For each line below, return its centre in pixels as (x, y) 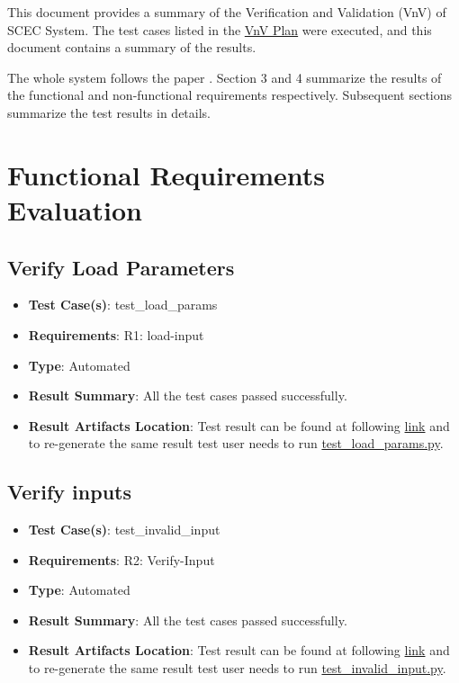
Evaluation (75, 209)
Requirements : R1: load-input (116, 334)
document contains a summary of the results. (132, 47)
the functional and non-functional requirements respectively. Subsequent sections (230, 95)
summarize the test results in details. (109, 112)
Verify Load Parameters (121, 267)
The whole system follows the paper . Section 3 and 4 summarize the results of (225, 77)
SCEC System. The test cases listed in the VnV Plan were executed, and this (220, 29)
